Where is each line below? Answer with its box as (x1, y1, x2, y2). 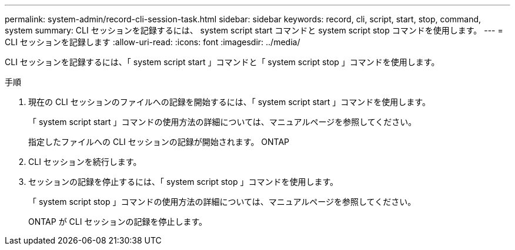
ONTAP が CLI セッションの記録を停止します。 (28, 217, 208, 227)
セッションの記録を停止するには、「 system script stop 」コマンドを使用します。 (28, 177, 339, 187)
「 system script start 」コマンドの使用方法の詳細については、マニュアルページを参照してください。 (28, 117, 417, 127)
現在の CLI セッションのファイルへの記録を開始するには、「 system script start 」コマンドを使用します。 (28, 97, 430, 107)
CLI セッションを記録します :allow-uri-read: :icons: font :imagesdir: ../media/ (5, 37, 300, 47)
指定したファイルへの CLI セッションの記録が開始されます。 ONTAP (28, 137, 290, 147)
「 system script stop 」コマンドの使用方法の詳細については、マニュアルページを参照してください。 (28, 197, 416, 207)
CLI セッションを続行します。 (28, 157, 142, 167)
